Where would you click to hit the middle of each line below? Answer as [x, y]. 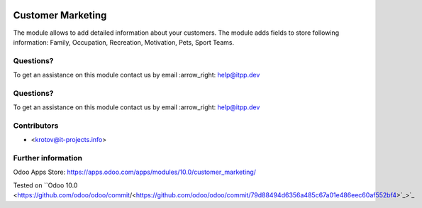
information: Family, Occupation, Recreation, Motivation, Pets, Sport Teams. [123, 42]
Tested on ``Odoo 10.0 [45, 185]
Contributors [36, 126]
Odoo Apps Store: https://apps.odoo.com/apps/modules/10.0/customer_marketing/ [135, 172]
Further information [48, 158]
